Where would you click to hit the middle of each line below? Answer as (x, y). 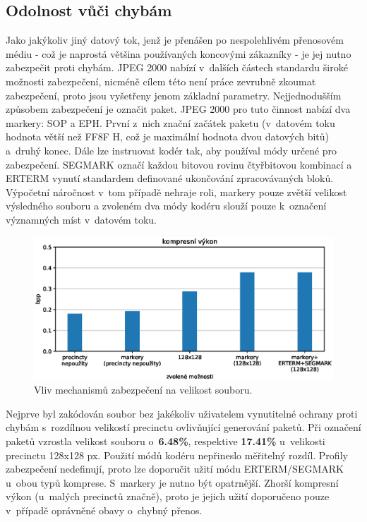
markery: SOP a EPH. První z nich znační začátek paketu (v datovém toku (170, 122)
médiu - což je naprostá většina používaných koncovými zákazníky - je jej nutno (179, 53)
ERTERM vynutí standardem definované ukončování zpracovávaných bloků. (170, 178)
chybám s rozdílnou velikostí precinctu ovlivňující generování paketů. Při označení (183, 427)
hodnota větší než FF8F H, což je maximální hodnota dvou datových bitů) (168, 136)
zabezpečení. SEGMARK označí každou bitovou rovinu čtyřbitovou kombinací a (179, 164)
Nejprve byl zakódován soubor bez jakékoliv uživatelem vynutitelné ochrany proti (182, 413)
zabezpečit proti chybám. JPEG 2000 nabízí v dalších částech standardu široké (177, 67)
